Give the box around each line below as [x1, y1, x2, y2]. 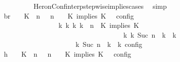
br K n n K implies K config [3, 10, 134, 21]
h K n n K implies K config [3, 48, 131, 59]
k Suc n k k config [75, 39, 142, 49]
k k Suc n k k [123, 29, 177, 40]
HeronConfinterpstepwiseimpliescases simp [33, 1, 167, 11]
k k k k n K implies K [58, 20, 139, 30]
